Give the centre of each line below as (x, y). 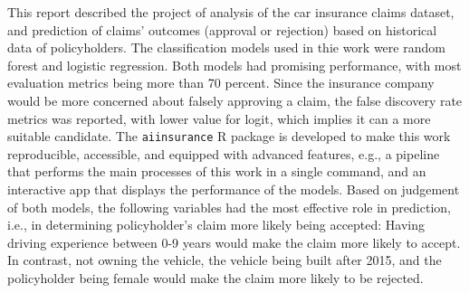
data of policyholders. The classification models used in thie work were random (226, 47)
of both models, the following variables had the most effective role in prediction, (229, 207)
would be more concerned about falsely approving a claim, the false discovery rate (235, 100)
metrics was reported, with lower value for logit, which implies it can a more (219, 118)
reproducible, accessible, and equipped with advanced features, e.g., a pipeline (224, 153)
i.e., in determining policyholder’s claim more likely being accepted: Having (216, 225)
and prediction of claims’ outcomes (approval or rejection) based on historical (222, 29)
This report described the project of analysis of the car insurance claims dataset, (231, 12)
